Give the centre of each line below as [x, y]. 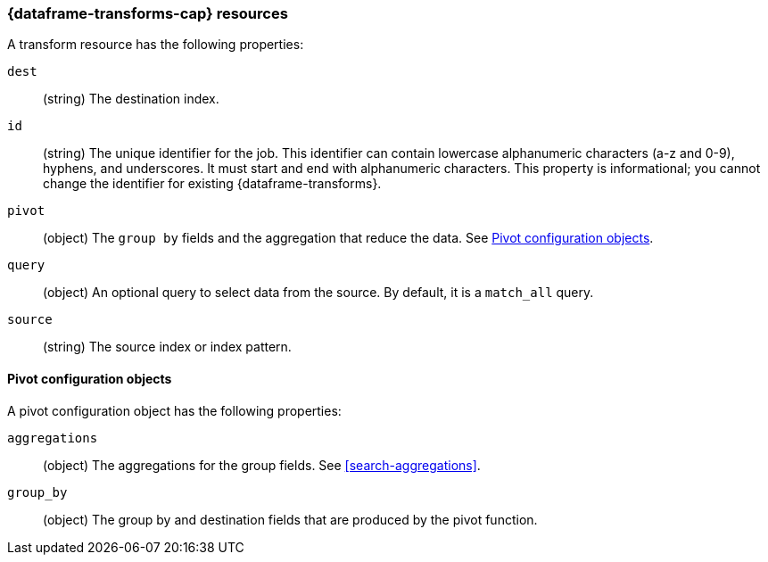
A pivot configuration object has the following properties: [174, 410]
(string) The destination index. [131, 99]
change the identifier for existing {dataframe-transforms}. [212, 184]
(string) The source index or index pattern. [167, 347]
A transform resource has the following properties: [156, 45]
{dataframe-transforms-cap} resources [148, 13]
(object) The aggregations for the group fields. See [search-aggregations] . [262, 465]
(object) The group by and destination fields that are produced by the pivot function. [290, 519]
